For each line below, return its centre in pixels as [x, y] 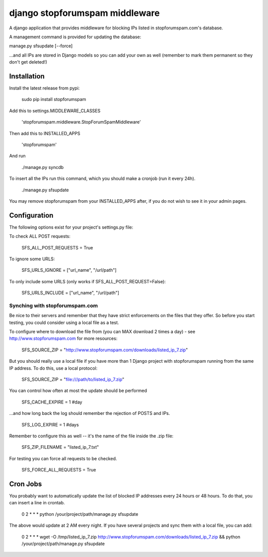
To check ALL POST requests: [40, 237]
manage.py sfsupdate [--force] [41, 46]
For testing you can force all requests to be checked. [63, 458]
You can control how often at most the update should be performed [78, 391]
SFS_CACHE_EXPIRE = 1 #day [52, 402]
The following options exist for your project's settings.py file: [71, 227]
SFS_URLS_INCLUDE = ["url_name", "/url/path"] [70, 293]
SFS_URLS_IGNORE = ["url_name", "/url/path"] [69, 270]
